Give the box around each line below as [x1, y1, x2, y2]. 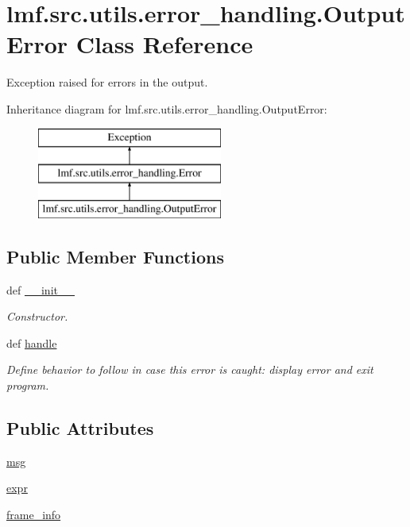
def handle [6, 334, 57, 351]
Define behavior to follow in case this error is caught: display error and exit [6, 361, 373, 378]
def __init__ [6, 281, 75, 298]
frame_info [6, 506, 61, 523]
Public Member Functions [6, 244, 224, 268]
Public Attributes [6, 416, 154, 440]
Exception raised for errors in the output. [6, 74, 208, 90]
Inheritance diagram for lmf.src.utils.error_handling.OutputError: [6, 100, 327, 117]
